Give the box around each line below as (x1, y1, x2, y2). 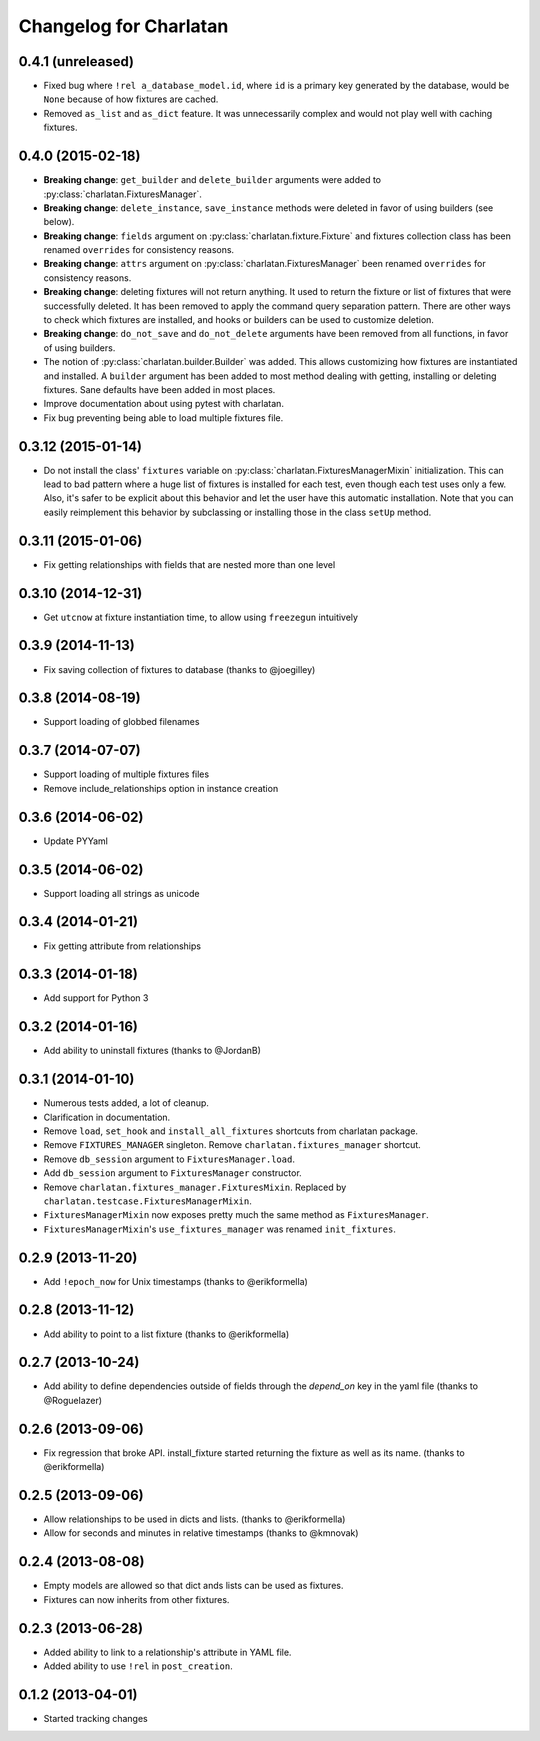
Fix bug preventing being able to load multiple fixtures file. (43, 411, 284, 424)
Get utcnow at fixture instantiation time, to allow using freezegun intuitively (43, 611, 359, 623)
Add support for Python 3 (43, 992, 149, 1004)
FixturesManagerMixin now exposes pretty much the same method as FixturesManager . (43, 1209, 429, 1221)
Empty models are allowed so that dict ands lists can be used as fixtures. (43, 1580, 344, 1592)
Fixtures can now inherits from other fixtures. (43, 1593, 230, 1605)
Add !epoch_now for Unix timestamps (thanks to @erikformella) (43, 1275, 309, 1287)
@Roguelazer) (43, 1394, 103, 1406)
